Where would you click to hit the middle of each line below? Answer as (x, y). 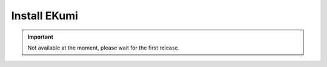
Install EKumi (45, 16)
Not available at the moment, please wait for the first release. (104, 48)
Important (41, 37)
